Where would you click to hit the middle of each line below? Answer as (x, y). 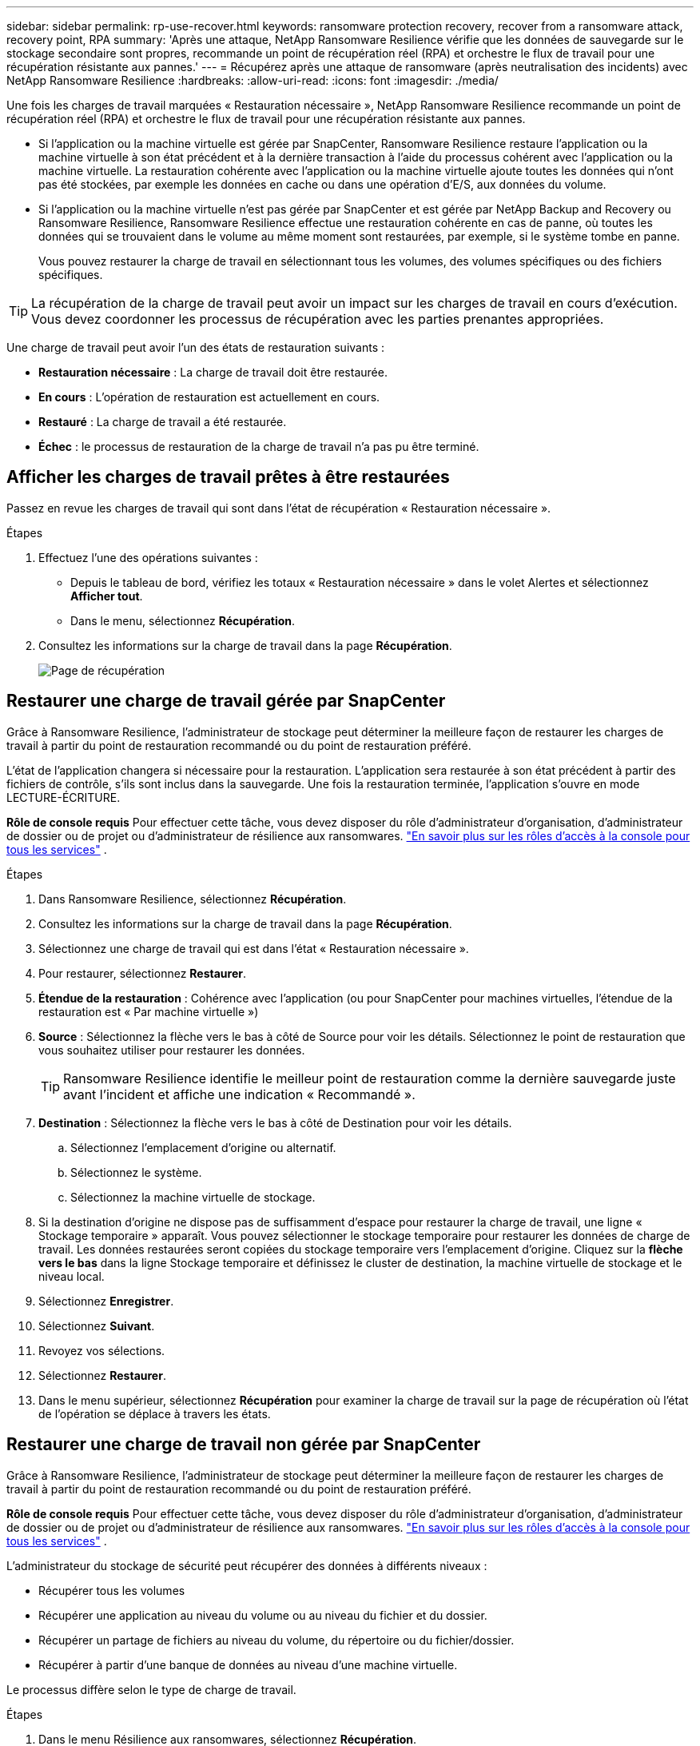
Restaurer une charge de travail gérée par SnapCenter (226, 701)
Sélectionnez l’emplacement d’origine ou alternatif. (203, 1147)
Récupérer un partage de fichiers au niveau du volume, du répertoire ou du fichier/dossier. (276, 1640)
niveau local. (72, 1276)
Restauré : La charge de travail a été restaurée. (163, 422)
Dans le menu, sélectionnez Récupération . (183, 620)
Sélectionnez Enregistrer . (106, 1301)
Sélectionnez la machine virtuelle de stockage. (193, 1197)
